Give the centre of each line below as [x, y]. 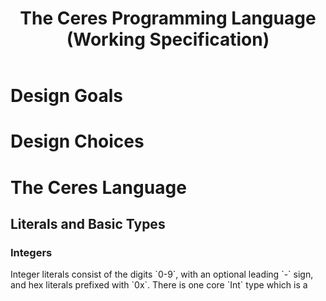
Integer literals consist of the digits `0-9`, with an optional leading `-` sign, [162, 274]
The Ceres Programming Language [168, 18]
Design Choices [77, 141]
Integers [31, 252]
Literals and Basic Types [88, 223]
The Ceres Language [98, 187]
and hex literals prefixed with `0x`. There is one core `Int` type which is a [159, 285]
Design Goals [66, 96]
